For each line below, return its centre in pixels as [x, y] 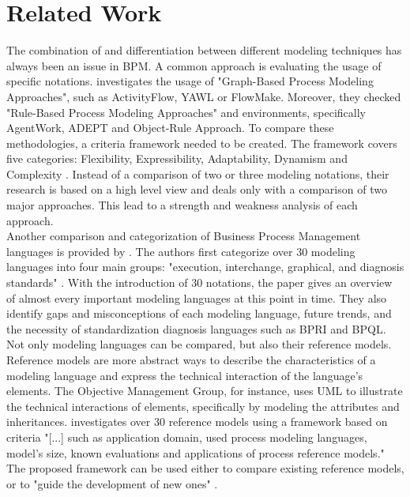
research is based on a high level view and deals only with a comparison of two [197, 189]
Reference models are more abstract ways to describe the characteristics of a [191, 360]
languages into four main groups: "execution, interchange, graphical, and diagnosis [205, 267]
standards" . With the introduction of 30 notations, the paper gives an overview [199, 282]
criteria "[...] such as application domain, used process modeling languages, [187, 437]
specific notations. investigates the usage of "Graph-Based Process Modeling [190, 81]
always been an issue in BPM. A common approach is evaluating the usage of [194, 65]
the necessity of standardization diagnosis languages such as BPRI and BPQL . [196, 328]
